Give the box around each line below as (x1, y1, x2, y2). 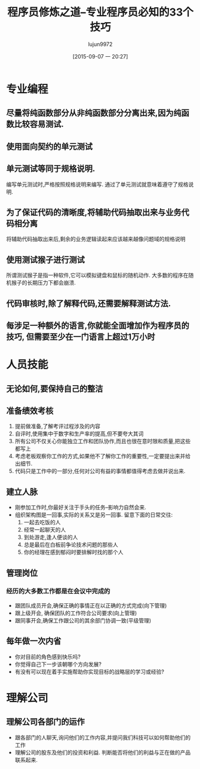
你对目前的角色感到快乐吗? (14, 653, 81, 660)
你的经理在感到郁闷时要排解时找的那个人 (23, 548, 124, 556)
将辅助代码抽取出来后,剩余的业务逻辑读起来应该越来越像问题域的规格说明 (6, 236, 186, 243)
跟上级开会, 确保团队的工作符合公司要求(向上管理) (14, 609, 137, 617)
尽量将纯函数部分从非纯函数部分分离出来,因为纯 (6, 108, 182, 118)
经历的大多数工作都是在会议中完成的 (6, 587, 110, 596)
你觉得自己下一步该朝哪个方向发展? (14, 660, 101, 667)
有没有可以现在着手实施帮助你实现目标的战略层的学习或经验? (14, 668, 164, 675)
